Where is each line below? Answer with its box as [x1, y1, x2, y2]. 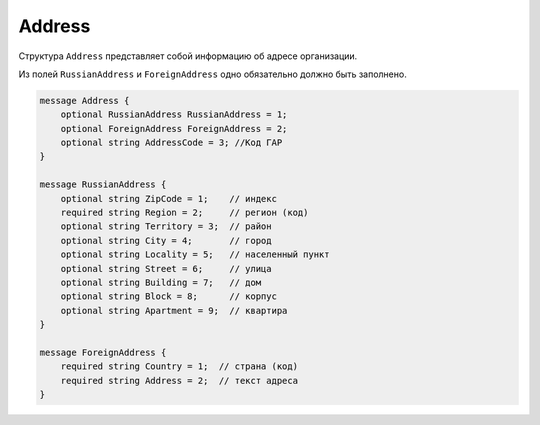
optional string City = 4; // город [60, 235, 272, 246]
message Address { [39, 95, 130, 106]
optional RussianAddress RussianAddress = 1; [60, 109, 288, 120]
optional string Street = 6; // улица [60, 263, 272, 274]
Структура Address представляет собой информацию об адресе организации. [18, 50, 358, 62]
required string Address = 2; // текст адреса [60, 375, 299, 386]
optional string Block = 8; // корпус [60, 291, 277, 302]
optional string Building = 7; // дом [60, 277, 262, 288]
